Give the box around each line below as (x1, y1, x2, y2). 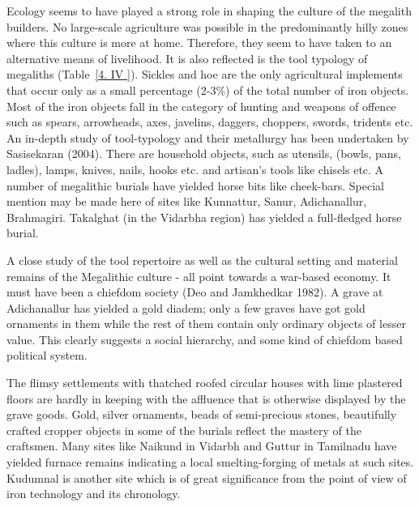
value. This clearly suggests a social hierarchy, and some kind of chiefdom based (6, 330, 403, 347)
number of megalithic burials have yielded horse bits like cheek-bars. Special (6, 177, 384, 194)
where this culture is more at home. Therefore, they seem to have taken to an (6, 34, 392, 51)
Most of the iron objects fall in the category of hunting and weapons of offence (6, 97, 396, 114)
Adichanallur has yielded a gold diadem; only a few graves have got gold (6, 299, 366, 316)
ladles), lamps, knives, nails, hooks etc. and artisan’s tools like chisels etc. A (6, 160, 384, 177)
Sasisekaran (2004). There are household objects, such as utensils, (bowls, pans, (6, 145, 401, 162)
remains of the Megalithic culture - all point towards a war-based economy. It (6, 267, 391, 284)
